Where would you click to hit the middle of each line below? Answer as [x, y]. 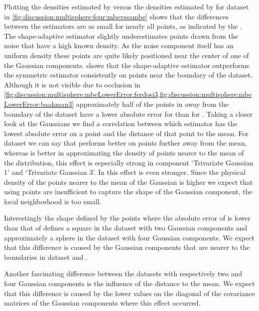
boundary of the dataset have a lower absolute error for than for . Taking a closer [129, 114]
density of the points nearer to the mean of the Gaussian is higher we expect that [129, 182]
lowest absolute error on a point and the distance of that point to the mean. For [126, 133]
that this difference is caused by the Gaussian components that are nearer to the [127, 247]
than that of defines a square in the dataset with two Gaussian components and [126, 228]
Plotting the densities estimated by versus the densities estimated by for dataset [127, 6]
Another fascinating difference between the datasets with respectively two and [123, 273]
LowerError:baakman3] [39, 104]
